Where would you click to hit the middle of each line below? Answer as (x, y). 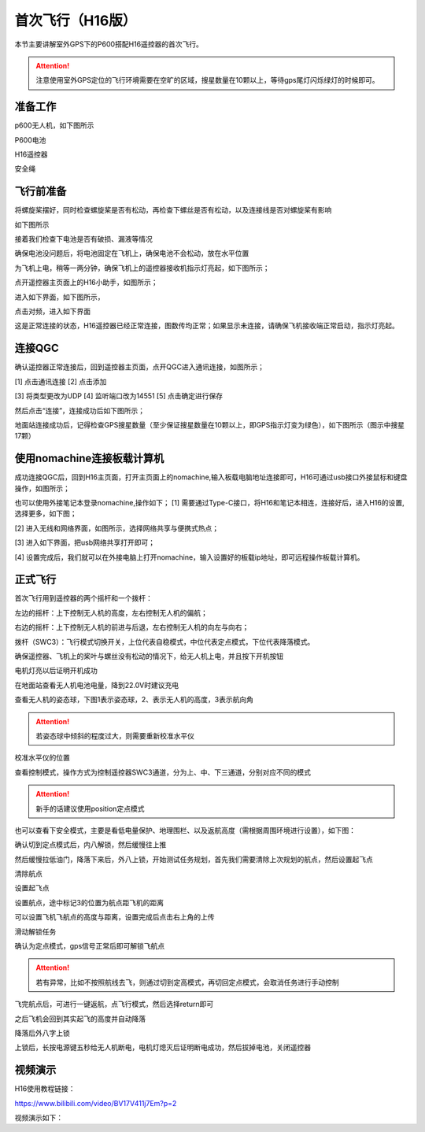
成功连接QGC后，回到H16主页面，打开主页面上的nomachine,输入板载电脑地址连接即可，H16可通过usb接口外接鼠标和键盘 (211, 477)
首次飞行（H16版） (76, 20)
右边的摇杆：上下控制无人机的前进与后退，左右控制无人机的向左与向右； (132, 627)
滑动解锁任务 (35, 931)
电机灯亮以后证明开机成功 (56, 671)
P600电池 (30, 140)
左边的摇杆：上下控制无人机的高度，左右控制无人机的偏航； (111, 612)
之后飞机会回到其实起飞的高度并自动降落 (80, 1019)
